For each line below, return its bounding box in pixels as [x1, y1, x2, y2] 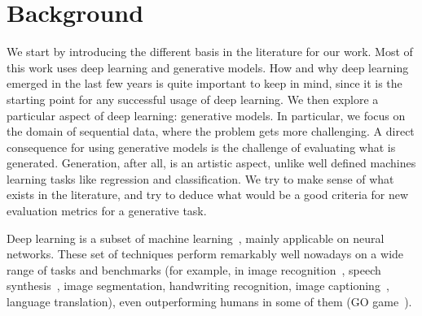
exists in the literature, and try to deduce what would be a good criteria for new [7, 186, 409, 203]
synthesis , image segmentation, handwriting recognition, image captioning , [7, 277, 389, 294]
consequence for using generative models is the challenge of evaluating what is [7, 138, 396, 155]
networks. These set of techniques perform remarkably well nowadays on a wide [7, 245, 404, 262]
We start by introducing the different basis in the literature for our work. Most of [7, 43, 413, 60]
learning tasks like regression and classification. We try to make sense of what [7, 170, 394, 187]
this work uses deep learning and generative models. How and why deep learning [7, 58, 409, 76]
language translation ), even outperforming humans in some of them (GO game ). [7, 293, 412, 310]
